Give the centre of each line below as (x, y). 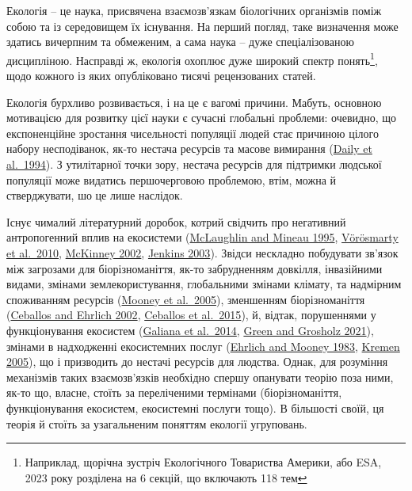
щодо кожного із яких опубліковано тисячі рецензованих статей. (161, 76)
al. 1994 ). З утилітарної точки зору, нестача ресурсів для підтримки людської (194, 164)
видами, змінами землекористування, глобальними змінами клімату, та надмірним (204, 284)
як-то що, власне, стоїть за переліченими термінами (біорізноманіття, (174, 392)
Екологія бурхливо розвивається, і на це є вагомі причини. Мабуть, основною (194, 102)
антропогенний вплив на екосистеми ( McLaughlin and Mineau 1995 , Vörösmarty (202, 237)
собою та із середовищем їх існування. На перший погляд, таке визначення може (202, 26)
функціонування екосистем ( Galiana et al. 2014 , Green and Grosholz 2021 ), (190, 330)
